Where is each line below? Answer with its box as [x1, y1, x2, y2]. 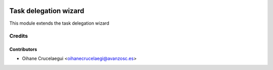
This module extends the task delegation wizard [9, 20, 110, 26]
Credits [9, 33, 28, 40]
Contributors [9, 46, 37, 52]
